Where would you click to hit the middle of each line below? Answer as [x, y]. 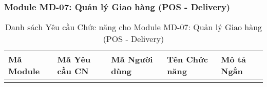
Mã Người [132, 59]
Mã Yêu [74, 59]
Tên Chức [187, 59]
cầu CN [73, 71]
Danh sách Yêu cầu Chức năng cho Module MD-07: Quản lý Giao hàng [133, 27]
